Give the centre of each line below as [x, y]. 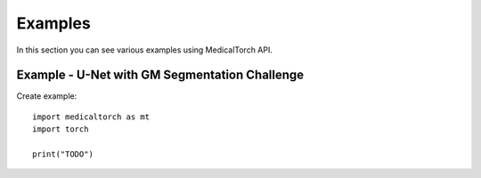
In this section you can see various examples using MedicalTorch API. [145, 50]
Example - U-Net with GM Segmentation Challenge [160, 75]
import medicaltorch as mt [91, 117]
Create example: [47, 96]
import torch [61, 129]
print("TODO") [63, 154]
